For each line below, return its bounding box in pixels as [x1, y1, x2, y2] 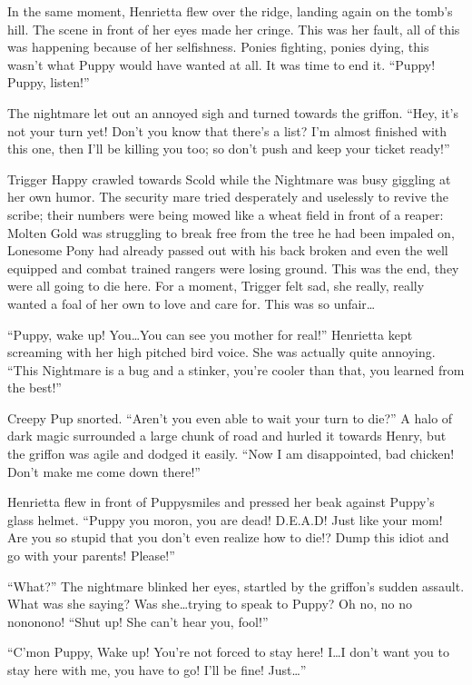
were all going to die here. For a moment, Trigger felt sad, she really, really [7, 276, 425, 295]
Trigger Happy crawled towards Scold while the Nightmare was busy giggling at [7, 169, 451, 188]
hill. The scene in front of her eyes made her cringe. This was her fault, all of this [7, 19, 460, 38]
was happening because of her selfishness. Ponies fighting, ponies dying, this [7, 37, 429, 56]
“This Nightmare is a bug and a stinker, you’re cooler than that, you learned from [7, 360, 465, 379]
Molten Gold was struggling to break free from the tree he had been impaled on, [7, 223, 455, 242]
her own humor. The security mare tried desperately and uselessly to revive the [7, 187, 448, 206]
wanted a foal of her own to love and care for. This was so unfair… [7, 293, 376, 313]
